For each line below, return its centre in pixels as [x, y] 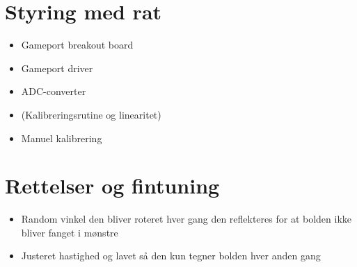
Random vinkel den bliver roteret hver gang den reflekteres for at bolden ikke [187, 219]
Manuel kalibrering [62, 138]
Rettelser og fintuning [112, 186]
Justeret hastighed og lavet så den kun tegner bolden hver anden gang [171, 256]
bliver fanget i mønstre [70, 232]
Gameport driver [57, 68]
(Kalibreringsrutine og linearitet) [91, 114]
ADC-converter [54, 91]
